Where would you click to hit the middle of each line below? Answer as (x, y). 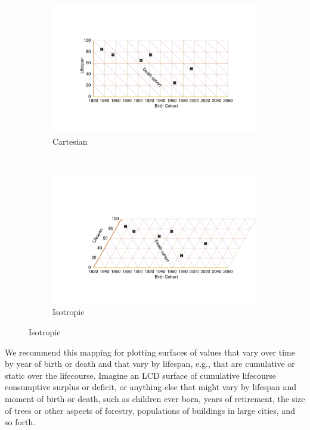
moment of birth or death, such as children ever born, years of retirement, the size (155, 398)
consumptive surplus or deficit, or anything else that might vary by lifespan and (151, 387)
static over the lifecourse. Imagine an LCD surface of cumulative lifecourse (141, 375)
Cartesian (70, 141)
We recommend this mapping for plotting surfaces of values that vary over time (150, 352)
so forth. (20, 422)
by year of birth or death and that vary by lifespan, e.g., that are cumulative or (150, 364)
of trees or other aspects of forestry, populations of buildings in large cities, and (150, 410)
